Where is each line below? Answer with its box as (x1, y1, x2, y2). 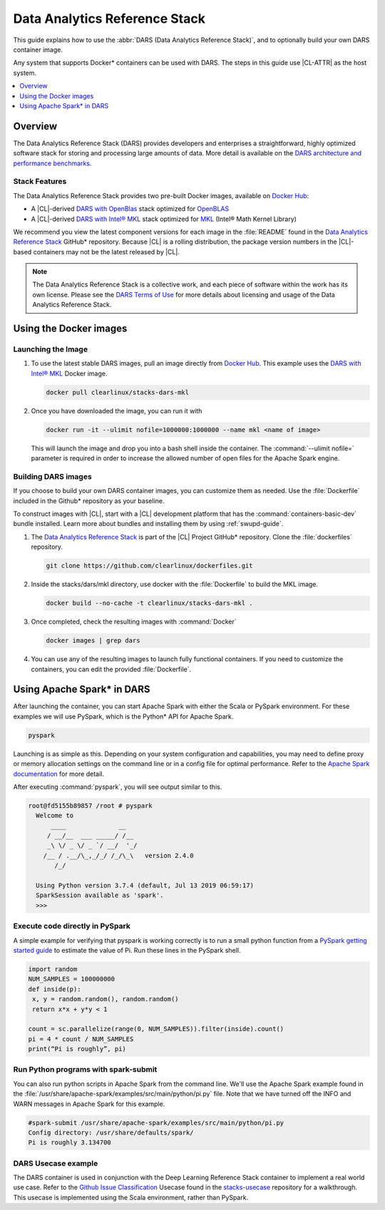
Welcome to (36, 812, 74, 819)
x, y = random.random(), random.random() (32, 995, 179, 1003)
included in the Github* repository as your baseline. (13, 496, 165, 505)
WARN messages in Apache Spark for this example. (13, 1100, 165, 1108)
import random (28, 965, 78, 973)
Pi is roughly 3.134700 (28, 1139, 112, 1147)
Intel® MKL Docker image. (31, 369, 108, 378)
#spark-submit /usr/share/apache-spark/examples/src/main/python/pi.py (28, 1119, 284, 1127)
